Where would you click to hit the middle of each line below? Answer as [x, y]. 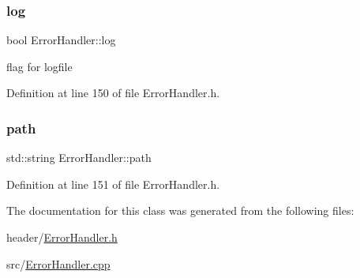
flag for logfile [39, 66]
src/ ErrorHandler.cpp [58, 263]
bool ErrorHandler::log [61, 40]
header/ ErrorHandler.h [62, 237]
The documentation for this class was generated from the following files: [180, 210]
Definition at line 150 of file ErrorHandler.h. [113, 93]
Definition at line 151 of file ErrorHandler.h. [113, 184]
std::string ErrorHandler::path [79, 158]
